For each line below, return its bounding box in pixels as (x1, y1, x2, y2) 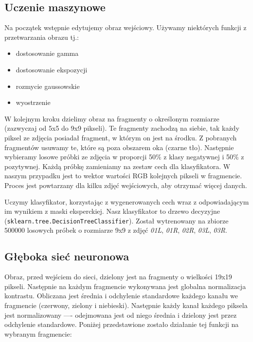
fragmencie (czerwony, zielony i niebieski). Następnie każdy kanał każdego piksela (4, 300, 248, 310)
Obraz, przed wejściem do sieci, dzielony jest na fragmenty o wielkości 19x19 (4, 272, 232, 282)
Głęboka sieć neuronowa (4, 249, 129, 264)
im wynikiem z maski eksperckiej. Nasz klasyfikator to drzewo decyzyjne (4, 206, 220, 216)
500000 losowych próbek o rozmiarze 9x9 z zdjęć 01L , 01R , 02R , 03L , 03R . (4, 225, 227, 235)
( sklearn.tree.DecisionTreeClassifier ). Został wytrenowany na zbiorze (4, 215, 229, 225)
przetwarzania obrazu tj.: (4, 32, 79, 42)
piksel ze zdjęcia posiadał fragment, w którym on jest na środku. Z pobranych (4, 132, 237, 142)
